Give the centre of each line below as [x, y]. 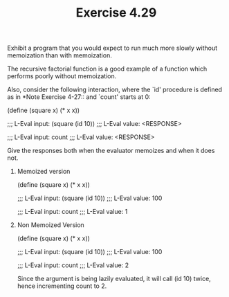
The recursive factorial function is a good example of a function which [107, 69]
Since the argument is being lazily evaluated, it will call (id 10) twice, [114, 279]
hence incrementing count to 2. [62, 286]
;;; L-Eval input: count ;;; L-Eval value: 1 [72, 212]
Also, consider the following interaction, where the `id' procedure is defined [115, 90]
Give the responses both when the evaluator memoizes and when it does [111, 151]
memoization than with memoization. [59, 55]
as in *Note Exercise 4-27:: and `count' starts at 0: [79, 97]
